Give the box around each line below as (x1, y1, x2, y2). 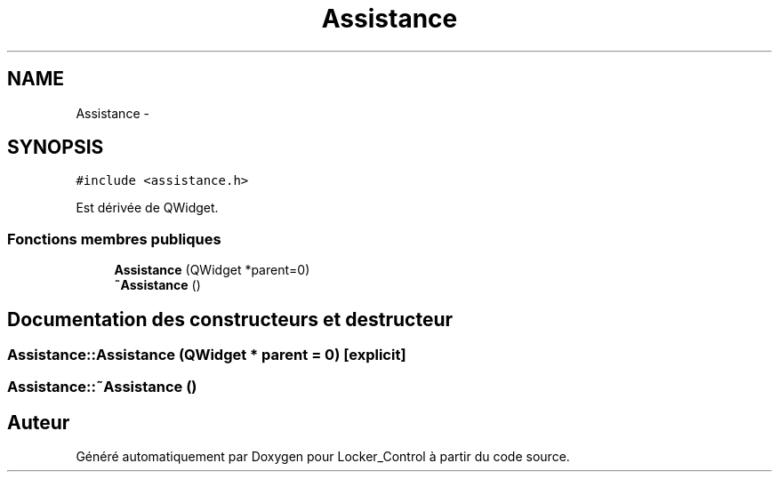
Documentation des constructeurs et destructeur (7, 307, 454, 331)
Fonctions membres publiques (7, 229, 221, 248)
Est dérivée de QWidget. (76, 200, 219, 216)
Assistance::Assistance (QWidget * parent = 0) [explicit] (7, 346, 406, 364)
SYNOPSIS (7, 136, 104, 159)
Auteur (7, 411, 70, 434)
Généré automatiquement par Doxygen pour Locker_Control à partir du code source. (76, 449, 570, 465)
